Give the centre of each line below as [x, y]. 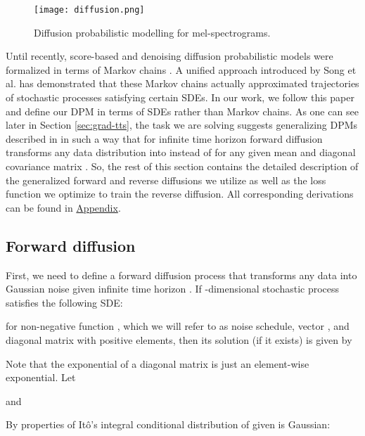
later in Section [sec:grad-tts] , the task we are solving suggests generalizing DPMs [182, 125]
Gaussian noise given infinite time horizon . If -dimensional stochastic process [173, 289]
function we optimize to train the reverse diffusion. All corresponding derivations [180, 194]
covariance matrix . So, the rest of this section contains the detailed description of [182, 166]
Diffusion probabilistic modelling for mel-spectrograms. [152, 32]
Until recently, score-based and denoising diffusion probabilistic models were [169, 56]
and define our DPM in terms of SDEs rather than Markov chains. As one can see [182, 111]
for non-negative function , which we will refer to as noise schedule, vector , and [178, 326]
